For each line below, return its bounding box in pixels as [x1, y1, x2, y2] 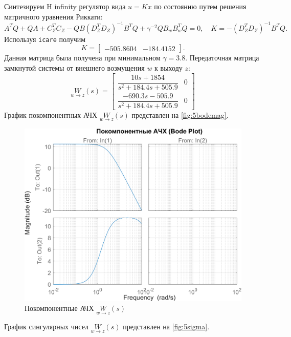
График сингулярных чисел [4, 321, 88, 332]
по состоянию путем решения [154, 1, 247, 11]
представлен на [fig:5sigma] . [123, 321, 210, 332]
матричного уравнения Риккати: [4, 11, 103, 22]
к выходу [154, 62, 183, 73]
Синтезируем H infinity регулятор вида [4, 1, 126, 11]
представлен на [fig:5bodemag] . [131, 109, 229, 120]
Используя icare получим [4, 33, 86, 44]
